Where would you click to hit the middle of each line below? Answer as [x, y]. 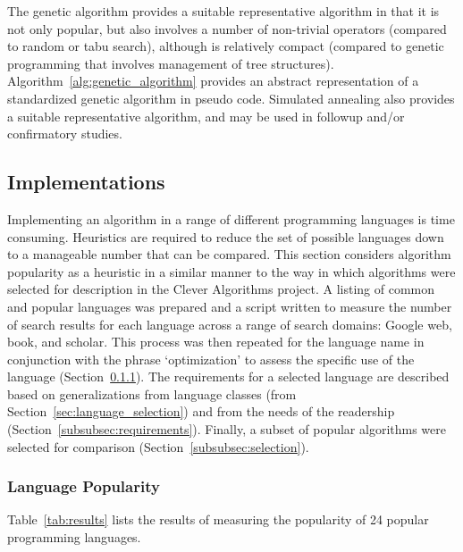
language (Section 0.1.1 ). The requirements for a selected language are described [228, 376]
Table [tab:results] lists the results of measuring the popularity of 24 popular [218, 519]
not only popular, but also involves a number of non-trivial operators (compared [227, 28]
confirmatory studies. [65, 134]
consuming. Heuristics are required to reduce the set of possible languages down [226, 236]
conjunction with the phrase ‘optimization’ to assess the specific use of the [211, 359]
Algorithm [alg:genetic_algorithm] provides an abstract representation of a [213, 81]
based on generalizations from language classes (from [152, 393]
